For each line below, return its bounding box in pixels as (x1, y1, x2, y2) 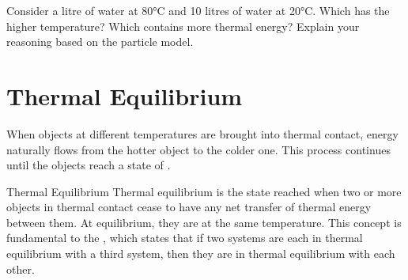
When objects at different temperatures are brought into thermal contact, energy (6, 125, 399, 142)
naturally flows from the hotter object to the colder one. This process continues (6, 141, 391, 157)
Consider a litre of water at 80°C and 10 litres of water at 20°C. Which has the (6, 2, 390, 18)
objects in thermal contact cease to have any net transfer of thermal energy (6, 199, 372, 215)
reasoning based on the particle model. (6, 33, 194, 50)
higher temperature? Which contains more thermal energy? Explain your (6, 17, 360, 34)
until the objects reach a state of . (6, 157, 171, 173)
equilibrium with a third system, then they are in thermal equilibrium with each (6, 245, 395, 262)
